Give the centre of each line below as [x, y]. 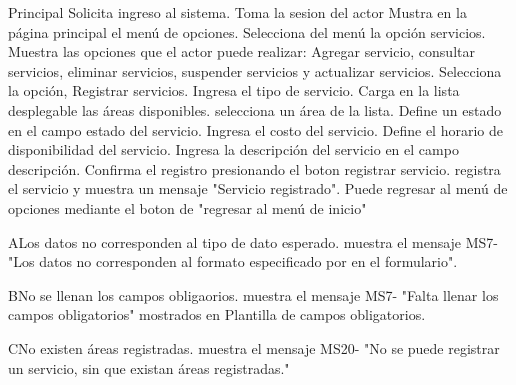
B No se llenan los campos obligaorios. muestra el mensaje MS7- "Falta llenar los [253, 294]
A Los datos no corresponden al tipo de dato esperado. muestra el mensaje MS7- [253, 241]
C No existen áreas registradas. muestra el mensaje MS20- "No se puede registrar [254, 347]
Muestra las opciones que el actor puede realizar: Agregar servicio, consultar [241, 51]
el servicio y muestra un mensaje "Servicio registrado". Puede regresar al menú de [258, 188]
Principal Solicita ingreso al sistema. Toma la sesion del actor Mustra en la [237, 12]
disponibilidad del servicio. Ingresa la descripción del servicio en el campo [233, 149]
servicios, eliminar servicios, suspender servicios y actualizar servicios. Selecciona [255, 70]
